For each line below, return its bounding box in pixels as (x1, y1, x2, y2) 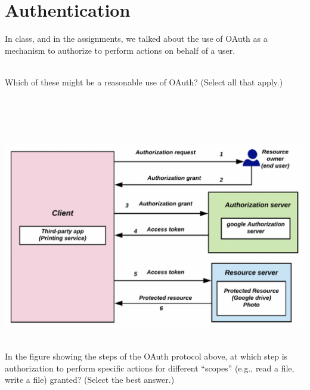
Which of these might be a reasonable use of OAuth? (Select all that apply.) (5, 75, 283, 88)
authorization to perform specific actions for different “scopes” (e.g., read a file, (5, 361, 294, 374)
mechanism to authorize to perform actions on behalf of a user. (5, 44, 235, 56)
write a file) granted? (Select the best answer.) (5, 373, 175, 386)
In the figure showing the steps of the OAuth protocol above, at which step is (5, 350, 288, 363)
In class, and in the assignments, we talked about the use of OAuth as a (5, 32, 268, 45)
